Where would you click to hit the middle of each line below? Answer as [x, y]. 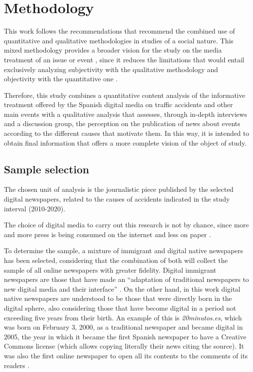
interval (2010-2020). [35, 208]
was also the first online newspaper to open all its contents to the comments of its [126, 355]
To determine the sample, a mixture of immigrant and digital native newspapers [124, 251]
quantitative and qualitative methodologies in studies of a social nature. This [119, 40]
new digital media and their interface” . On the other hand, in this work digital [122, 288]
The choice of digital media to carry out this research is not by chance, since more [126, 225]
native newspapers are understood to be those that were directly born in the [118, 298]
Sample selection [47, 169]
